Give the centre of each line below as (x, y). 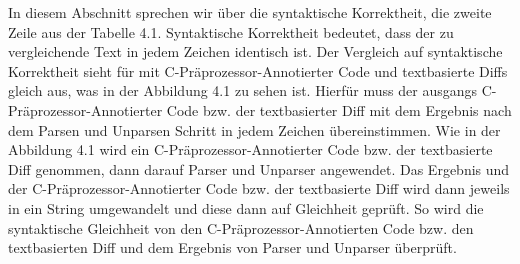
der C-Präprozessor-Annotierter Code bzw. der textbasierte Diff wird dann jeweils (259, 188)
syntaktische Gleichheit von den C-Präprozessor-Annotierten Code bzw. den (241, 227)
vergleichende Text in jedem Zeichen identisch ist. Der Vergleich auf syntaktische (255, 51)
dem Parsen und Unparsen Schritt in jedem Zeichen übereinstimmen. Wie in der (254, 129)
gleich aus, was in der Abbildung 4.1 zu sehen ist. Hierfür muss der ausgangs (242, 90)
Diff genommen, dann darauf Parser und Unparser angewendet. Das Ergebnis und (259, 168)
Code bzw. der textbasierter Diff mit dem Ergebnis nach (339, 109)
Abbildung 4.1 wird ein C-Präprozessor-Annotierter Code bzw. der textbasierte (250, 149)
